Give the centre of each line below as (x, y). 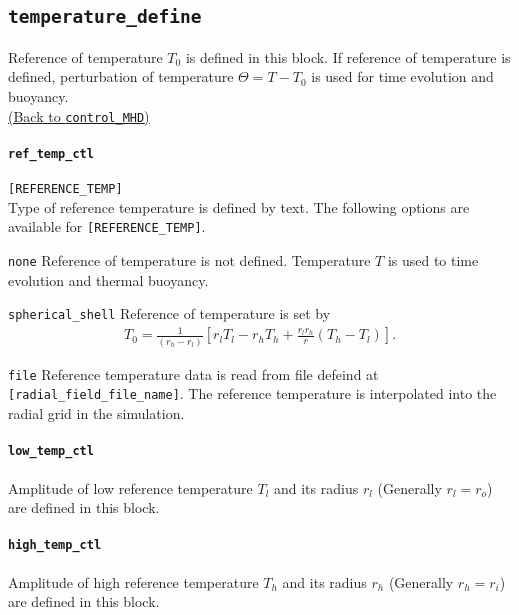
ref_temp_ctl (51, 153)
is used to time (433, 259)
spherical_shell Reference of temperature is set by (169, 313)
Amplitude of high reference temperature (133, 581)
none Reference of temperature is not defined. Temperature (189, 259)
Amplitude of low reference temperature (130, 487)
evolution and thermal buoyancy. (108, 279)
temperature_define (105, 17)
